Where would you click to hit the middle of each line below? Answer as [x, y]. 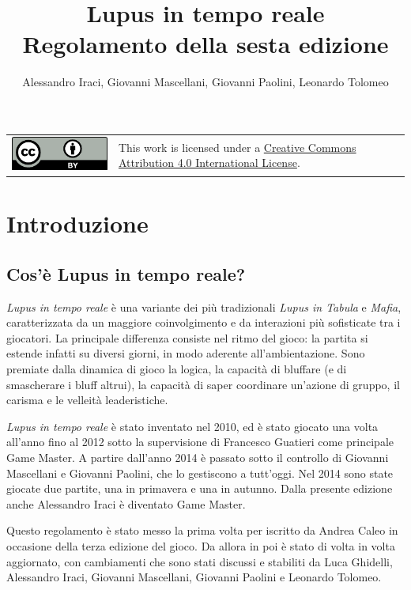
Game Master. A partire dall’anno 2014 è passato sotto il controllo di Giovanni [198, 457]
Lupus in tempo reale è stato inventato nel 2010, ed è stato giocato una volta [192, 426]
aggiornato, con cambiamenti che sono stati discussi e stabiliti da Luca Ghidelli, [200, 561]
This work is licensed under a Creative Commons [237, 147]
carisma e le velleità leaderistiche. [87, 400]
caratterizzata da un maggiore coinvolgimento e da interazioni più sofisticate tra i [204, 322]
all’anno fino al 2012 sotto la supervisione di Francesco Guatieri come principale [200, 442]
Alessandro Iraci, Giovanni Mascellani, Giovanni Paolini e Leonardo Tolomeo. [194, 577]
